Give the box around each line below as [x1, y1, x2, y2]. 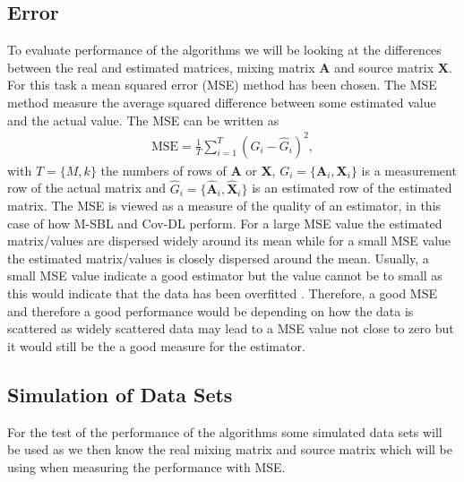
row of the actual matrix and [7, 178, 167, 197]
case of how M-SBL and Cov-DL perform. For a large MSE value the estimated [7, 213, 443, 232]
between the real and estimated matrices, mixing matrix [7, 57, 315, 76]
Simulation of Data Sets [7, 380, 233, 408]
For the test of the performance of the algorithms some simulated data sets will [7, 422, 443, 441]
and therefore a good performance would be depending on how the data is [7, 301, 414, 320]
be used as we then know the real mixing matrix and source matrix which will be [7, 440, 452, 459]
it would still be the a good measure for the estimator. [7, 336, 305, 355]
